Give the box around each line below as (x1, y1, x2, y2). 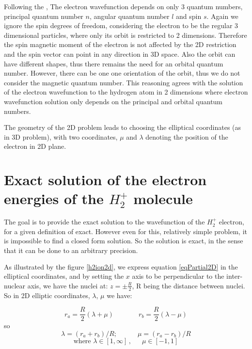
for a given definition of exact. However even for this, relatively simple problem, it (4, 226, 248, 236)
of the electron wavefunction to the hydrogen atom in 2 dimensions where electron (4, 87, 248, 97)
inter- (226, 271, 243, 281)
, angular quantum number (89, 11, 170, 21)
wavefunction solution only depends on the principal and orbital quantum (4, 96, 223, 106)
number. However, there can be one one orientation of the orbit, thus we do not (4, 68, 240, 78)
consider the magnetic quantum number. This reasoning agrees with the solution (4, 77, 243, 87)
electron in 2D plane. (4, 141, 66, 151)
